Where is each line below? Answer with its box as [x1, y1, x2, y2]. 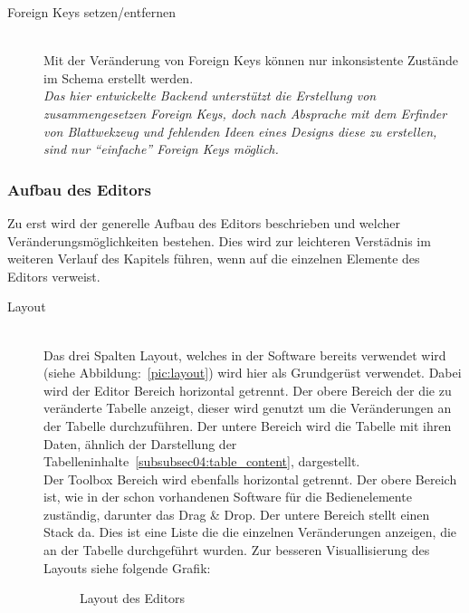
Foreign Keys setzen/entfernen [7, 3, 176, 21]
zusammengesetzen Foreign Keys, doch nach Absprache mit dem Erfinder [43, 103, 447, 122]
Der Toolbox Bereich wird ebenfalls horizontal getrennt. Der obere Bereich [43, 469, 457, 488]
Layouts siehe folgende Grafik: [43, 558, 211, 577]
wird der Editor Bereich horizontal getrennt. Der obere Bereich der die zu [43, 380, 452, 399]
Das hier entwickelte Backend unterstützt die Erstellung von [43, 86, 377, 105]
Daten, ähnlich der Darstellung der [43, 434, 237, 453]
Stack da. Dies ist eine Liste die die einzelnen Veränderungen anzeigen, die [43, 522, 457, 541]
